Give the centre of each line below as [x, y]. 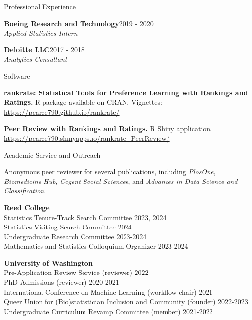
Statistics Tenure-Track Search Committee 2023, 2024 [85, 217]
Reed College [27, 207]
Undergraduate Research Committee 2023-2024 [75, 236]
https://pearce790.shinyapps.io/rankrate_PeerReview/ [87, 138]
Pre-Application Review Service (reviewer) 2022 [76, 272]
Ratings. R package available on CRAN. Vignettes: [83, 102]
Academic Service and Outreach [52, 155]
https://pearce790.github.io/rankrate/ [62, 112]
